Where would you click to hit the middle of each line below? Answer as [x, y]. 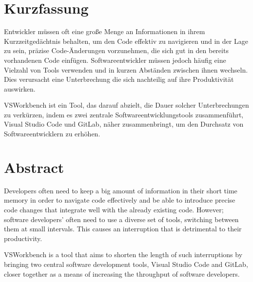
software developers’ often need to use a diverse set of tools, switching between [121, 219]
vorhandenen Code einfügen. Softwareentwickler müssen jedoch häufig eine [115, 60]
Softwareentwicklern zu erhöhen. [52, 134]
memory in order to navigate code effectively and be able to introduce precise [120, 200]
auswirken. [20, 88]
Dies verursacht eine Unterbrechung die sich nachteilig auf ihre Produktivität [119, 79]
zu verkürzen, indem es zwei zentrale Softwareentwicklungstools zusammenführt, [124, 114]
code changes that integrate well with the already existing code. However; [114, 209]
